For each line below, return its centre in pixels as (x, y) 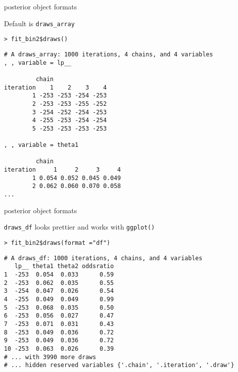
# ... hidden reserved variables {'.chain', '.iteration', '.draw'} (119, 365)
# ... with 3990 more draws (50, 357)
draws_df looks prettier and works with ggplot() (79, 227)
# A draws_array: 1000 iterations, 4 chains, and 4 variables (109, 54)
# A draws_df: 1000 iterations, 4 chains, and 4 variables (103, 258)
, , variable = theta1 (41, 145)
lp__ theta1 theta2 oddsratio (64, 266)
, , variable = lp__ (38, 63)
